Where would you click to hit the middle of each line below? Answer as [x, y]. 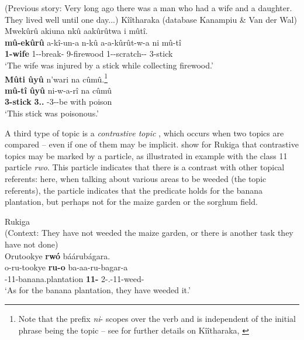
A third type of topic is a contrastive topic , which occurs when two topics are [144, 133]
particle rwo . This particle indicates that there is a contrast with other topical [145, 167]
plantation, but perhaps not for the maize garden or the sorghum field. [131, 202]
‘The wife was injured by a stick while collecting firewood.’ [109, 65]
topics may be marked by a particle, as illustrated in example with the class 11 [146, 155]
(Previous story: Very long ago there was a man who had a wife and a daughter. [148, 8]
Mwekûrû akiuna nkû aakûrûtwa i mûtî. [76, 31]
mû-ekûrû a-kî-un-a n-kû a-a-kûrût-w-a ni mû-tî [93, 42]
